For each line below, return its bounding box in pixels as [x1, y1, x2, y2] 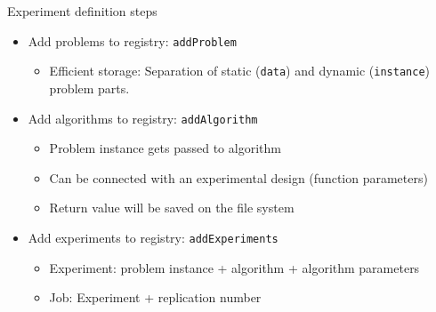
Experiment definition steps [7, 2, 157, 20]
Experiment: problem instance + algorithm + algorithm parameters [49, 258, 420, 276]
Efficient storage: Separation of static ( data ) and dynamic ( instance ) [49, 61, 431, 80]
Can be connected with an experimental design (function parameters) [49, 168, 428, 187]
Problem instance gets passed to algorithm [49, 139, 281, 157]
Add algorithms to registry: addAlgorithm [28, 108, 258, 127]
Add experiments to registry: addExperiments [28, 228, 279, 246]
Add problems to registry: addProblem [28, 31, 237, 50]
